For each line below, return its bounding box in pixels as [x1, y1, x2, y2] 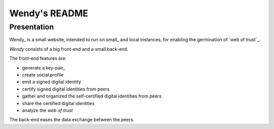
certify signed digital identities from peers [22, 86, 110, 92]
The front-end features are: [9, 55, 67, 61]
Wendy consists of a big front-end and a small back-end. [9, 46, 129, 52]
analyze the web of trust [22, 107, 73, 113]
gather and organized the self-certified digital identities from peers [22, 93, 162, 99]
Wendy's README [9, 8, 88, 19]
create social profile [22, 72, 64, 78]
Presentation [9, 22, 54, 31]
